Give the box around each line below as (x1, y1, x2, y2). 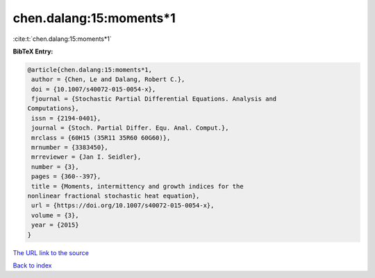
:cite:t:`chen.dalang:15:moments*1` (12, 35, 112, 43)
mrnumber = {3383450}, (31, 144, 109, 152)
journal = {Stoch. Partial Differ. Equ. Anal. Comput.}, (31, 124, 229, 132)
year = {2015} (31, 221, 79, 229)
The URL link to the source (12, 248, 90, 257)
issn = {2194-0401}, (31, 114, 101, 122)
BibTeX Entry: (12, 47, 53, 55)
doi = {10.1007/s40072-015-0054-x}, (31, 85, 156, 93)
